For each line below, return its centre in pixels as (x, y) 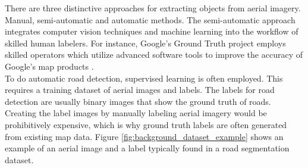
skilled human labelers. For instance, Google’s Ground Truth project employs (145, 43)
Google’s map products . (49, 66)
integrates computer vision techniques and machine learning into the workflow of (152, 31)
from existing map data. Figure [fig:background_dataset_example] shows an (144, 136)
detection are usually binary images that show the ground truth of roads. (138, 101)
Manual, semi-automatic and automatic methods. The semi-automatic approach (150, 19)
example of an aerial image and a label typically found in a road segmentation (147, 148)
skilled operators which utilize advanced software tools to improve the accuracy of (154, 55)
